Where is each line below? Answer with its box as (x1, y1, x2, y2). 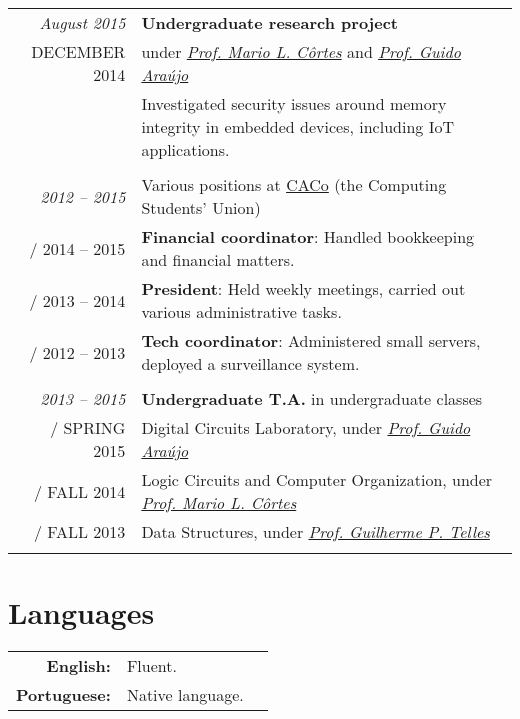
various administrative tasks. (141, 300, 342, 323)
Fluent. (126, 654, 177, 678)
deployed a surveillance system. (141, 352, 360, 375)
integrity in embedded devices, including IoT (141, 115, 454, 138)
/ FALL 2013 (34, 520, 126, 543)
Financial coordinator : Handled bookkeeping (141, 225, 475, 248)
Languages (8, 592, 155, 633)
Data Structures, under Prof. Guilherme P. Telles (141, 520, 490, 543)
